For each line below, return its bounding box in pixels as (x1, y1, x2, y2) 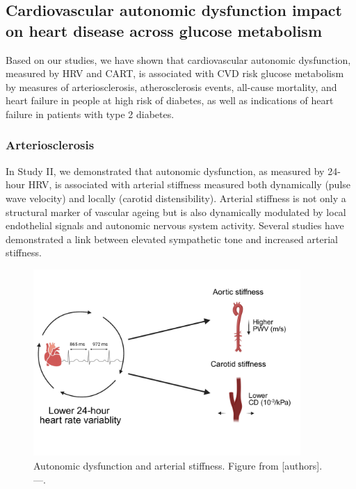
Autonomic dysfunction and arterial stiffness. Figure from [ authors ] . (33, 458, 323, 473)
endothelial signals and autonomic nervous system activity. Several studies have (6, 218, 344, 233)
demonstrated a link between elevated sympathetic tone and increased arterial (6, 231, 338, 246)
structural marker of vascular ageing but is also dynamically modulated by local (6, 204, 346, 219)
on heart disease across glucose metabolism (6, 19, 323, 41)
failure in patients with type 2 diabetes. (6, 106, 175, 121)
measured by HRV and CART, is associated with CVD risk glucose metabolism (6, 66, 344, 81)
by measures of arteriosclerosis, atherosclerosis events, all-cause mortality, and (6, 79, 337, 94)
